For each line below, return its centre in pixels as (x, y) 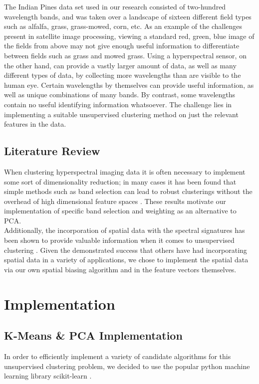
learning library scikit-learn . (48, 376)
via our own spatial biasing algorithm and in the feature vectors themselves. (120, 269)
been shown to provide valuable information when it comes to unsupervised (119, 240)
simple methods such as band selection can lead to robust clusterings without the (128, 191)
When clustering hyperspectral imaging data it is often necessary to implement (125, 171)
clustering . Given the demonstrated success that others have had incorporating (126, 250)
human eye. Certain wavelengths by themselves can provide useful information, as (129, 85)
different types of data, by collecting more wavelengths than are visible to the (123, 75)
